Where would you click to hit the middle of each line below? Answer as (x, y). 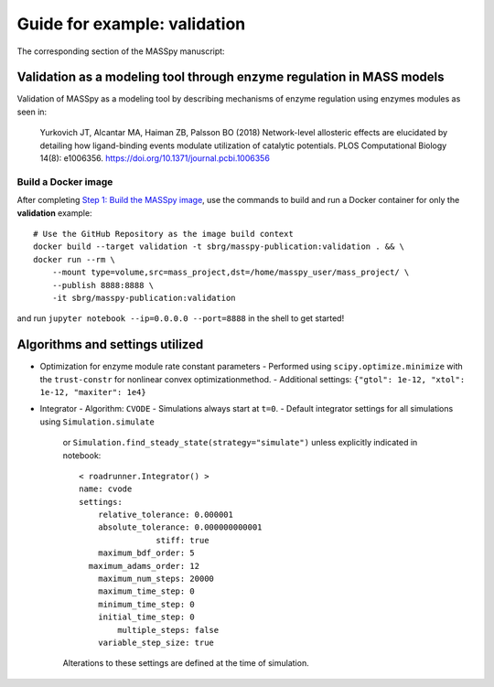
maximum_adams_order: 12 (144, 566)
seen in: (32, 112)
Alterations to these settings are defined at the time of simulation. (186, 663)
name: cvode (106, 489)
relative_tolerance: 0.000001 (165, 515)
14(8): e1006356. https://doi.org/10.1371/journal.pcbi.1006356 (155, 158)
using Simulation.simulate (97, 422)
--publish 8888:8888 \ (103, 285)
